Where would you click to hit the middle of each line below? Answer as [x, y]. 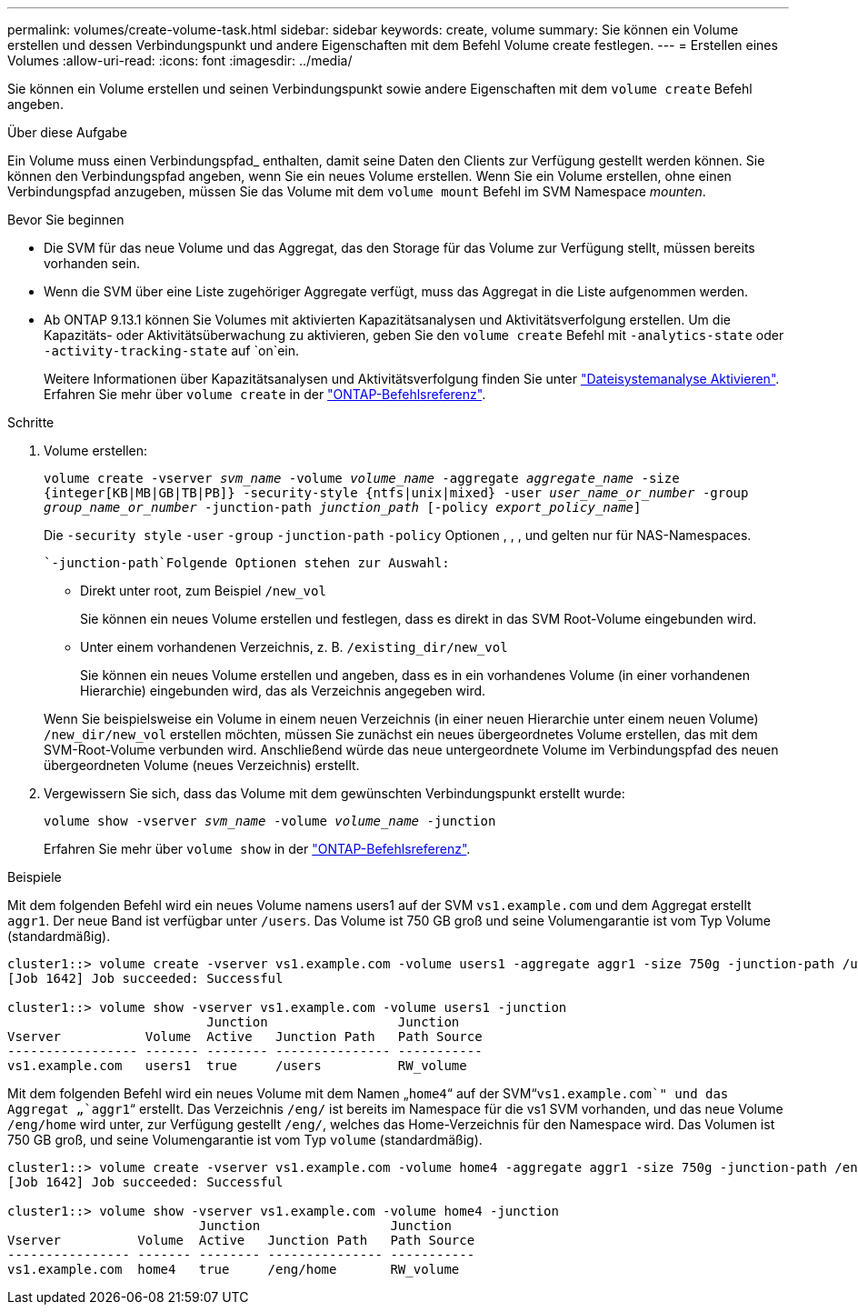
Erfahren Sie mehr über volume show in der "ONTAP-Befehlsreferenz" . [257, 849]
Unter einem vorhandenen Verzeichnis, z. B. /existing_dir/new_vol [294, 647]
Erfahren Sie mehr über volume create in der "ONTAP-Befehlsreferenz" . [265, 394]
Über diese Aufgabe [67, 132]
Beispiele [35, 877]
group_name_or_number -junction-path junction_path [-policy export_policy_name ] [343, 507]
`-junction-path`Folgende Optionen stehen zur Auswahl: [247, 563]
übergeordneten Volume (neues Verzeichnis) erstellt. [202, 765]
